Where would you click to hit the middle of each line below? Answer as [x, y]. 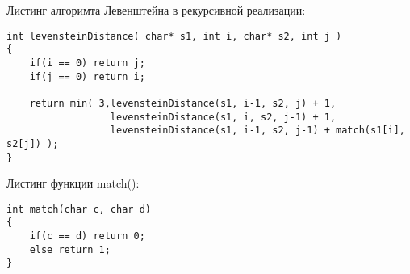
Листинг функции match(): [73, 183]
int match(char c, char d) [79, 209]
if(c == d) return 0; [87, 236]
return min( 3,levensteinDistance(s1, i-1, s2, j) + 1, [183, 103]
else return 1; [70, 249]
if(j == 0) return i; [87, 76]
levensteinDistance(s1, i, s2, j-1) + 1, [223, 117]
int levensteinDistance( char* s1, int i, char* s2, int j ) [174, 36]
